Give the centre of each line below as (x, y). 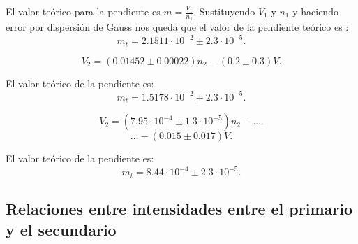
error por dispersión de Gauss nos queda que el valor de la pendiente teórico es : (177, 27)
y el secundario (61, 229)
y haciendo (315, 11)
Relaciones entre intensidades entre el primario (179, 209)
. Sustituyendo (224, 11)
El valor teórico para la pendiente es (83, 11)
